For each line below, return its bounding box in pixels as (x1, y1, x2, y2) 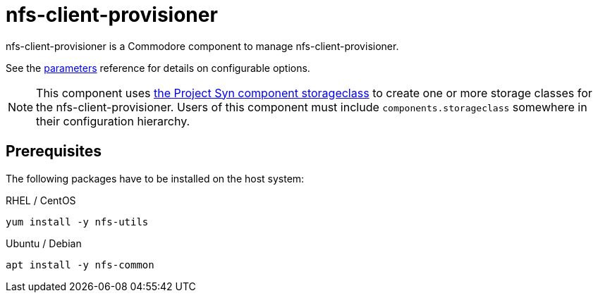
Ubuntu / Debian (6, 237, 82, 249)
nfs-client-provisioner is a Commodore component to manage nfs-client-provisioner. (6, 39, 399, 52)
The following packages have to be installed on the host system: (6, 172, 305, 185)
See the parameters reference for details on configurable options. (6, 61, 310, 74)
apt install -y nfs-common (6, 259, 154, 271)
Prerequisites (6, 142, 102, 161)
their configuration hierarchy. (36, 113, 190, 128)
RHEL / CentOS (6, 194, 76, 206)
